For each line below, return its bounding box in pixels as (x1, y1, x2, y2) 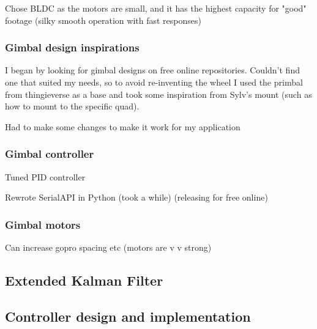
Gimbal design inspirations (5, 40, 140, 55)
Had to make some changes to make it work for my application (5, 120, 241, 133)
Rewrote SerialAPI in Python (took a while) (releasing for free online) (5, 191, 268, 204)
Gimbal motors (5, 216, 81, 232)
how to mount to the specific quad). (5, 100, 140, 113)
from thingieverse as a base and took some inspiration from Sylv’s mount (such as (5, 87, 312, 100)
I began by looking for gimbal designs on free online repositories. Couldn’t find (5, 64, 300, 76)
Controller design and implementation (5, 306, 251, 325)
